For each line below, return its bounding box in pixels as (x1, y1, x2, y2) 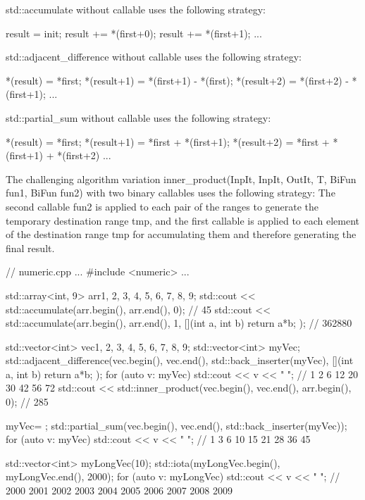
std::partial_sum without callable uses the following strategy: (6, 110, 271, 125)
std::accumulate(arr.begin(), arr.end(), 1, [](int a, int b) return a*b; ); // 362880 (6, 315, 352, 330)
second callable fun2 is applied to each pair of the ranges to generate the (6, 199, 319, 213)
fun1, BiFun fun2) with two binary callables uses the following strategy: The (6, 185, 335, 200)
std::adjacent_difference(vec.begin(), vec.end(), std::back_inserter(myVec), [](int (6, 353, 354, 368)
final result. (6, 240, 55, 255)
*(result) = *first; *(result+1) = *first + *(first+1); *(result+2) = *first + (6, 134, 330, 149)
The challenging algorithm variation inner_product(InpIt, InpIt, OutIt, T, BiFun (6, 171, 357, 186)
